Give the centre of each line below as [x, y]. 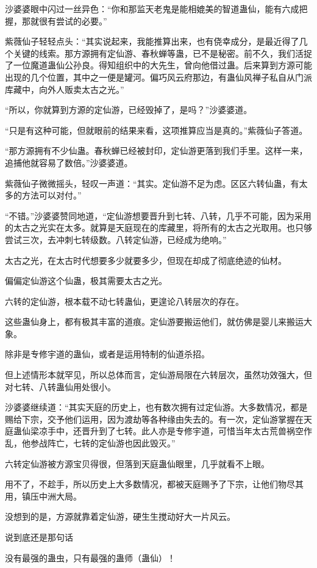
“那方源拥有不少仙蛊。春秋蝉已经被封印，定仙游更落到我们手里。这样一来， [156, 151]
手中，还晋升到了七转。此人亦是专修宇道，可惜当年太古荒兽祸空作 [180, 431]
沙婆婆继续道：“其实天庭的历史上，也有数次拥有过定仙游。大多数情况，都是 [156, 407]
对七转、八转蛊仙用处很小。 [60, 386]
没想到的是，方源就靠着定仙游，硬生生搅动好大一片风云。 [120, 516]
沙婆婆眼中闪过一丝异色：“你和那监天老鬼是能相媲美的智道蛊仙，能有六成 [152, 9]
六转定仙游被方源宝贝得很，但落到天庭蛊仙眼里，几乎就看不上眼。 [137, 463]
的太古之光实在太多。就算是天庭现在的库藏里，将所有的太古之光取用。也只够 [158, 228]
